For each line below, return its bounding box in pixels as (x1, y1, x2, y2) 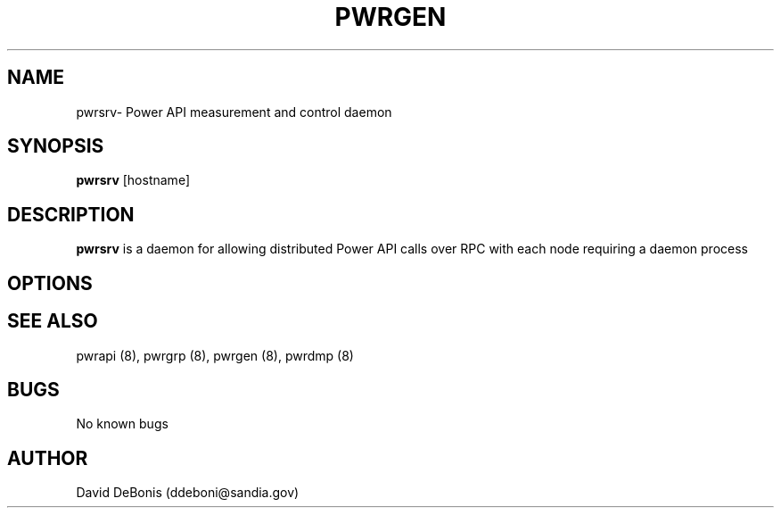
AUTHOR (7, 446, 88, 469)
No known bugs (76, 416, 169, 432)
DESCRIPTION (7, 203, 135, 226)
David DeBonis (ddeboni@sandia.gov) (76, 485, 300, 501)
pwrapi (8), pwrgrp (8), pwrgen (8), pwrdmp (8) (76, 347, 354, 363)
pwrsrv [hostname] (76, 172, 190, 188)
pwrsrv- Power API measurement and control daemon (76, 104, 392, 120)
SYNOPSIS (7, 135, 104, 158)
